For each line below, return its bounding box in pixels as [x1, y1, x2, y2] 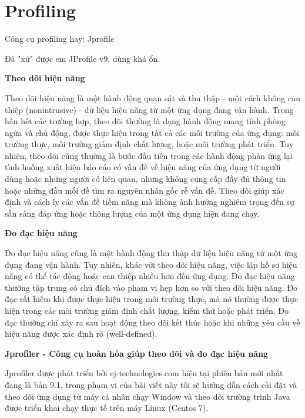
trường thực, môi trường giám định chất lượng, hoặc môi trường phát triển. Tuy [5, 138, 294, 150]
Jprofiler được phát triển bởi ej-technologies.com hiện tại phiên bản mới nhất [5, 367, 283, 379]
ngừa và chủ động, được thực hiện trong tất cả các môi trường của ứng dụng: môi [5, 126, 299, 138]
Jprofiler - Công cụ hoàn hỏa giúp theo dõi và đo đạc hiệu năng [5, 347, 269, 359]
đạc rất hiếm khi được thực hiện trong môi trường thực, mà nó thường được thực [5, 293, 299, 305]
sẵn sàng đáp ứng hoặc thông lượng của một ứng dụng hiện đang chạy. [5, 207, 260, 219]
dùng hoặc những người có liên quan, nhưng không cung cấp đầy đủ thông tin [5, 172, 286, 185]
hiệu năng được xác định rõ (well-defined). [5, 327, 157, 340]
